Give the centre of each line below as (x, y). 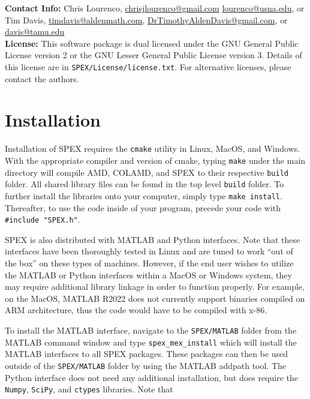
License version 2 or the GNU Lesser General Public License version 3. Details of (154, 55)
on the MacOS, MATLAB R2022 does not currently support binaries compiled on (155, 298)
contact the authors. (42, 78)
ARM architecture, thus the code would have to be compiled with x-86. (136, 310)
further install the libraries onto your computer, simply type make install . (144, 195)
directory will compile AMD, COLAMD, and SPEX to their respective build (147, 172)
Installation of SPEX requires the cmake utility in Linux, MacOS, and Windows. (153, 148)
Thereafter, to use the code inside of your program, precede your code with (143, 207)
